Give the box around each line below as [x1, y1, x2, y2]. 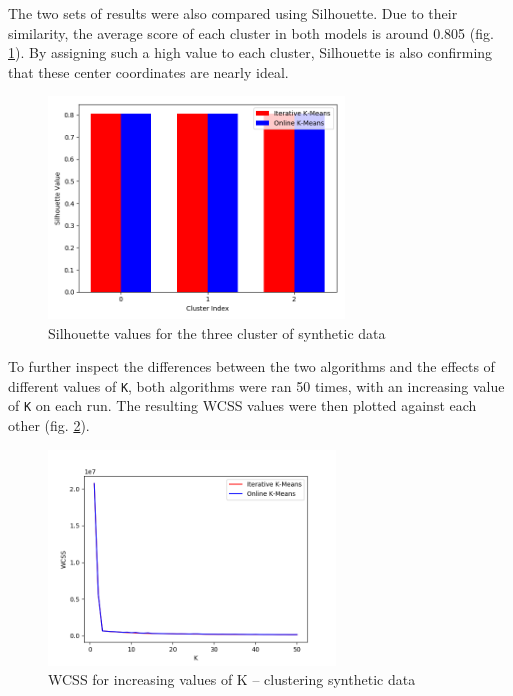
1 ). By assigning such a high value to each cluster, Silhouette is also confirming [8, 42, 493, 63]
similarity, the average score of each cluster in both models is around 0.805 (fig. [8, 22, 494, 43]
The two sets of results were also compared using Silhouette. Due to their [8, 3, 458, 23]
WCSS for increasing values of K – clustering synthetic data [48, 669, 416, 690]
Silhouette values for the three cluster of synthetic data [48, 322, 386, 343]
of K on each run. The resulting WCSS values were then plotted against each [8, 395, 477, 416]
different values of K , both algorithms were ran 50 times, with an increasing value [8, 375, 505, 396]
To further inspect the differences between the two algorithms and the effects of [8, 356, 495, 377]
